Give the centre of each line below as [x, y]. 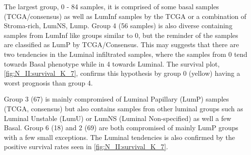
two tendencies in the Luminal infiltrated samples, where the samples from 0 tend [126, 54]
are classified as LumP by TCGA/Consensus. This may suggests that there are [122, 44]
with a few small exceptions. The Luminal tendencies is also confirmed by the [120, 137]
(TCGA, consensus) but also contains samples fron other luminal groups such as [124, 108]
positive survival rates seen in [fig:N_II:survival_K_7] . [86, 146]
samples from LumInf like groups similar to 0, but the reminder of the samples [121, 35]
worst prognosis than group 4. [48, 82]
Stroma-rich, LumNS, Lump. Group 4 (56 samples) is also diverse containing [118, 26]
